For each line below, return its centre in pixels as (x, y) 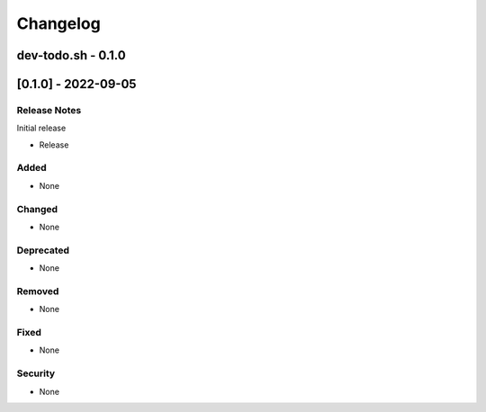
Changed (37, 209)
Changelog (58, 23)
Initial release (41, 128)
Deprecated (43, 250)
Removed (38, 291)
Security (36, 373)
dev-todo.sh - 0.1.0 (71, 55)
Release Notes (49, 110)
